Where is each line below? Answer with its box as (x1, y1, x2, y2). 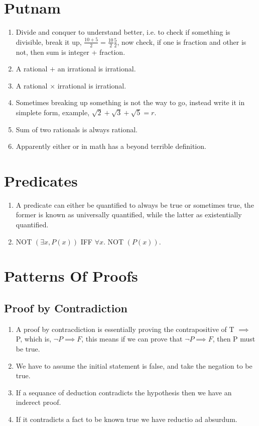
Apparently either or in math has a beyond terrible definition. (16, 141, 206, 151)
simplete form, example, (16, 107, 90, 117)
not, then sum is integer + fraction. (16, 46, 125, 57)
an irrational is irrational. (57, 63, 136, 74)
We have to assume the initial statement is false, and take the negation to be (16, 360, 252, 371)
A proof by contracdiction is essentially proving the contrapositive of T (16, 323, 234, 334)
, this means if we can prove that (81, 333, 183, 344)
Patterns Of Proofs (4, 266, 138, 286)
